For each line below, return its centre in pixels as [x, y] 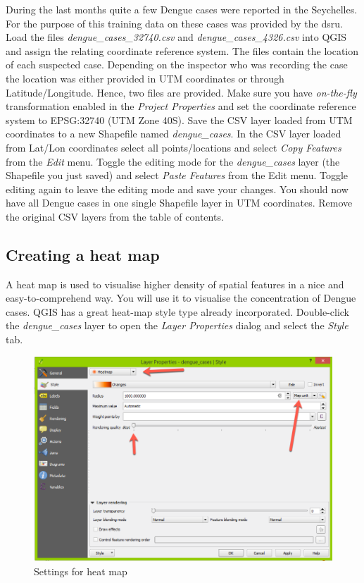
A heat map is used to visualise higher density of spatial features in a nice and [175, 284]
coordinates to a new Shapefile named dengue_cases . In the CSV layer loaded [174, 134]
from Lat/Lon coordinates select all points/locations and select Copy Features [174, 147]
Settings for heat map [81, 571]
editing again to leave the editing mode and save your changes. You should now [177, 189]
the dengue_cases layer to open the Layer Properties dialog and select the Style [177, 325]
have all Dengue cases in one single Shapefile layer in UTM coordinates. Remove [179, 203]
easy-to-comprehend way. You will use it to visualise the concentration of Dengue [181, 298]
